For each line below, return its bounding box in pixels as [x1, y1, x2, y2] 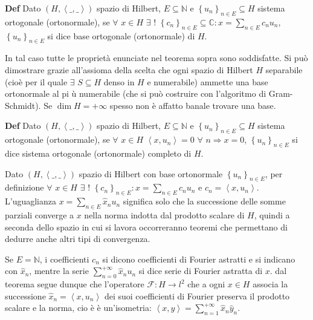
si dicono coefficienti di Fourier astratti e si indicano [102, 252, 295, 265]
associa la [253, 278, 288, 290]
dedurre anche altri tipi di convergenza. [5, 232, 150, 245]
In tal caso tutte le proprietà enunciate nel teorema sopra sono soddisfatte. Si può [5, 51, 308, 64]
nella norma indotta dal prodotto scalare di [84, 208, 245, 221]
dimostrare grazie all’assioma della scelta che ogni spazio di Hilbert [5, 63, 253, 76]
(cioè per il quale [5, 75, 68, 88]
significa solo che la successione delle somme [123, 195, 286, 207]
